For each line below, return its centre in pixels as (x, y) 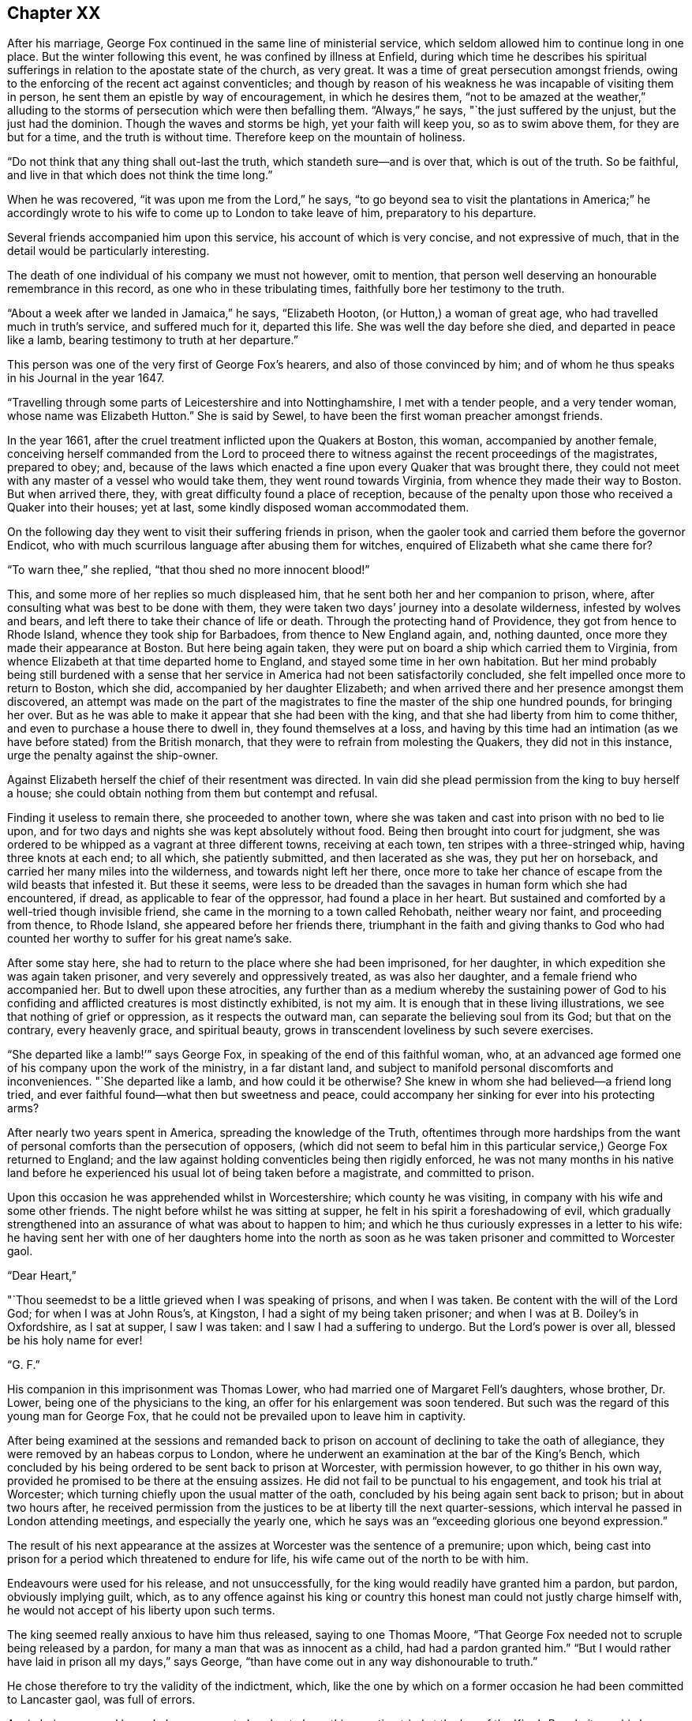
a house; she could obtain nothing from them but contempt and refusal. (193, 793)
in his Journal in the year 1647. (86, 378)
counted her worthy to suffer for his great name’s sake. (150, 939)
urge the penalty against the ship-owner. (113, 756)
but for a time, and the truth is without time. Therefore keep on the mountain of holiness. (236, 137)
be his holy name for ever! (75, 1340)
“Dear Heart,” (42, 1276)
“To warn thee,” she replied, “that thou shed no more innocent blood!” (189, 570)
